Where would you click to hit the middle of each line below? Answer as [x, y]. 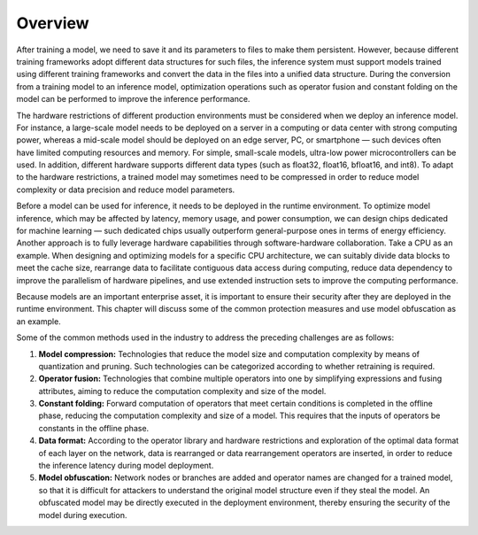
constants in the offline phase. [94, 428]
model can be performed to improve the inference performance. [133, 99]
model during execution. [83, 515]
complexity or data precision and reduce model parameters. [126, 190]
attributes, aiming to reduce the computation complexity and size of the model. [182, 391]
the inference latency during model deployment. [126, 466]
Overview [53, 23]
